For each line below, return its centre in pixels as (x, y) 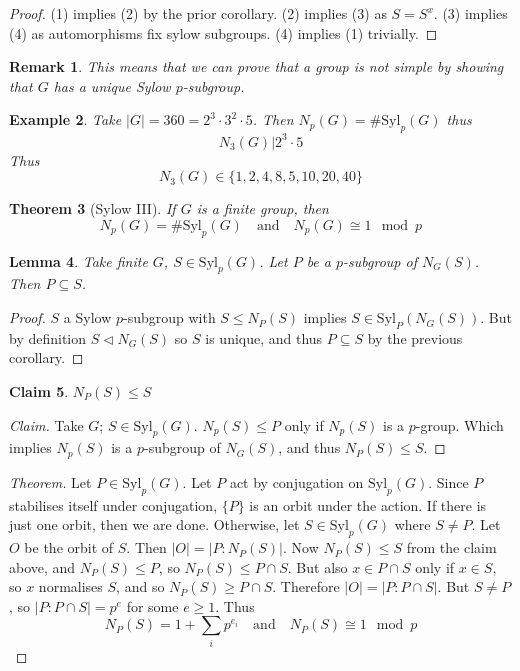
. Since (448, 481)
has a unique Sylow (112, 85)
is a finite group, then (262, 208)
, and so (140, 586)
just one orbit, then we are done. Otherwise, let (154, 524)
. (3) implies (470, 13)
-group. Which (459, 424)
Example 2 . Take (65, 119)
